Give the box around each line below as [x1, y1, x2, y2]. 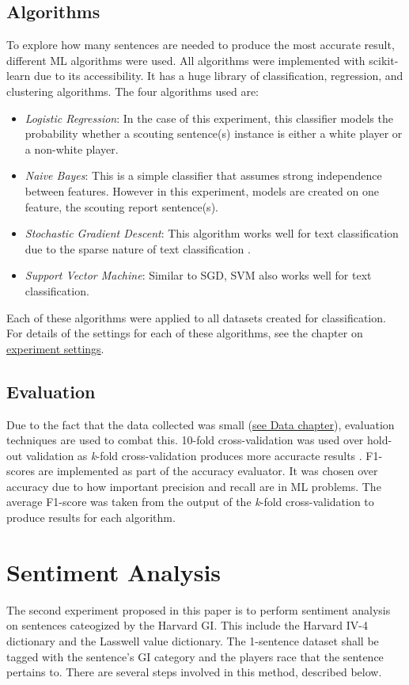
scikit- [369, 51, 399, 68]
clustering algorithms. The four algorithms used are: [6, 82, 259, 99]
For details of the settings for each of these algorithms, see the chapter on [6, 325, 363, 341]
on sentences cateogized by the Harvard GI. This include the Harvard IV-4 [6, 617, 369, 634]
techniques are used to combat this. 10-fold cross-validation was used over [6, 432, 364, 448]
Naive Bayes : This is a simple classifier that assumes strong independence [25, 167, 382, 184]
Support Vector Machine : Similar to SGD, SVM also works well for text [25, 267, 372, 284]
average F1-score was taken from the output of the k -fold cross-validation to [6, 493, 374, 510]
